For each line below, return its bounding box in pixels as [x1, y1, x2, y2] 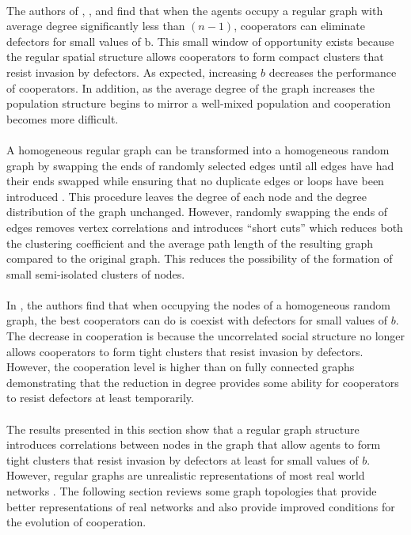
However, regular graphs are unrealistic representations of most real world [6, 467, 365, 484]
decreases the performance [268, 63, 397, 80]
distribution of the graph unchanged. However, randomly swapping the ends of [6, 203, 388, 220]
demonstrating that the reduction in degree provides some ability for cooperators [6, 374, 399, 390]
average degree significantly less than [6, 17, 185, 34]
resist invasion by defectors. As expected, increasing [6, 63, 257, 80]
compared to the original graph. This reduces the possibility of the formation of [6, 250, 393, 267]
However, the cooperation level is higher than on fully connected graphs [6, 359, 355, 375]
